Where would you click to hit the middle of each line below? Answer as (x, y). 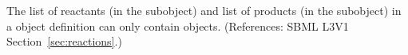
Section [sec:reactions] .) (64, 41)
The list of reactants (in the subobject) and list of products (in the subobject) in (204, 10)
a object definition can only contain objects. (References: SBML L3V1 (178, 26)
